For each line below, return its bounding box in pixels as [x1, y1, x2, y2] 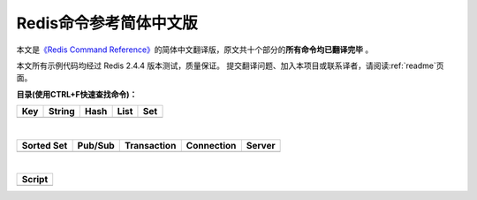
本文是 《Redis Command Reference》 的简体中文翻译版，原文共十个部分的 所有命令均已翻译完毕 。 [16, 44, 374, 55]
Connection [185, 139, 237, 151]
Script [21, 173, 49, 185]
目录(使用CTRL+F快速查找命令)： [16, 88, 138, 99]
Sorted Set [21, 139, 68, 151]
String [48, 105, 75, 118]
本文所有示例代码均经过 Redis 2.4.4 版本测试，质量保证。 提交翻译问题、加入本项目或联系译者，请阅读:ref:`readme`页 [16, 60, 444, 71]
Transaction [124, 139, 177, 151]
